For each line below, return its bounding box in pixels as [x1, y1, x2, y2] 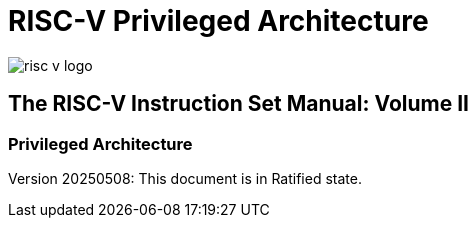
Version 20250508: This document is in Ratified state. [8, 169, 362, 187]
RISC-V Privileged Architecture [8, 4, 429, 38]
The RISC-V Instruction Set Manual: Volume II [8, 91, 469, 117]
